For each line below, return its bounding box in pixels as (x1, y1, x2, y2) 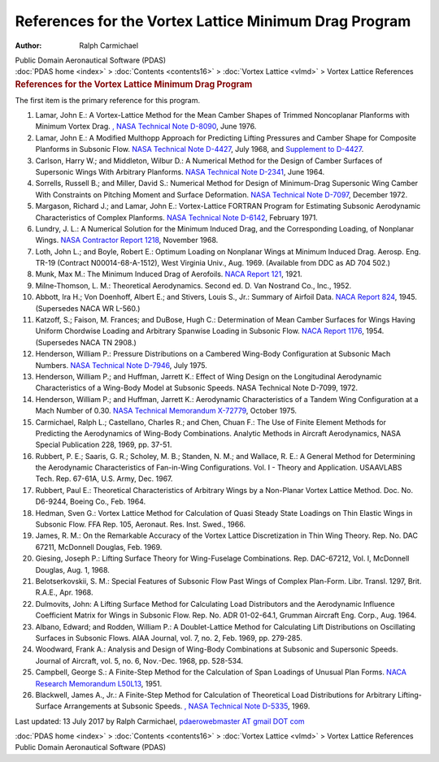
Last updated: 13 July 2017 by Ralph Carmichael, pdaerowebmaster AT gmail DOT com (15, 716, 305, 726)
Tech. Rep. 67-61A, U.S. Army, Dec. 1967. (35, 474, 173, 483)
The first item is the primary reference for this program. (15, 95, 201, 105)
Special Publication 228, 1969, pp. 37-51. (35, 439, 172, 450)
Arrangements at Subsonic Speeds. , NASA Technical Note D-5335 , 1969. (63, 701, 311, 711)
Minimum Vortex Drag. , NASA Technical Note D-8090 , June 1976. (35, 122, 257, 132)
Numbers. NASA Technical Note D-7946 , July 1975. (35, 360, 207, 370)
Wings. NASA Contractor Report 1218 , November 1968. (35, 236, 219, 245)
